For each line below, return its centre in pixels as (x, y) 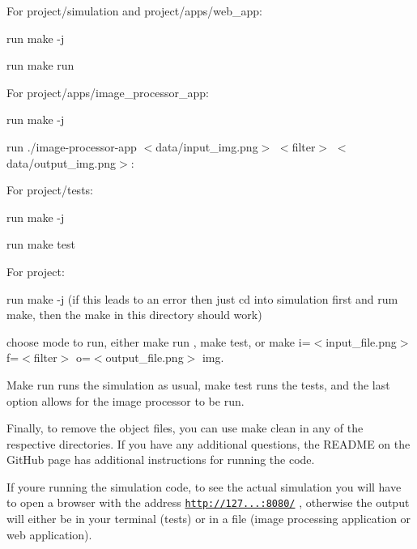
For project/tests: (50, 190)
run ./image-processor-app (72, 146)
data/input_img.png (207, 146)
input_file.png (361, 341)
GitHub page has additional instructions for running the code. (161, 460)
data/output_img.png (61, 162)
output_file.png (145, 357)
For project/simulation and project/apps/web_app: (134, 11)
